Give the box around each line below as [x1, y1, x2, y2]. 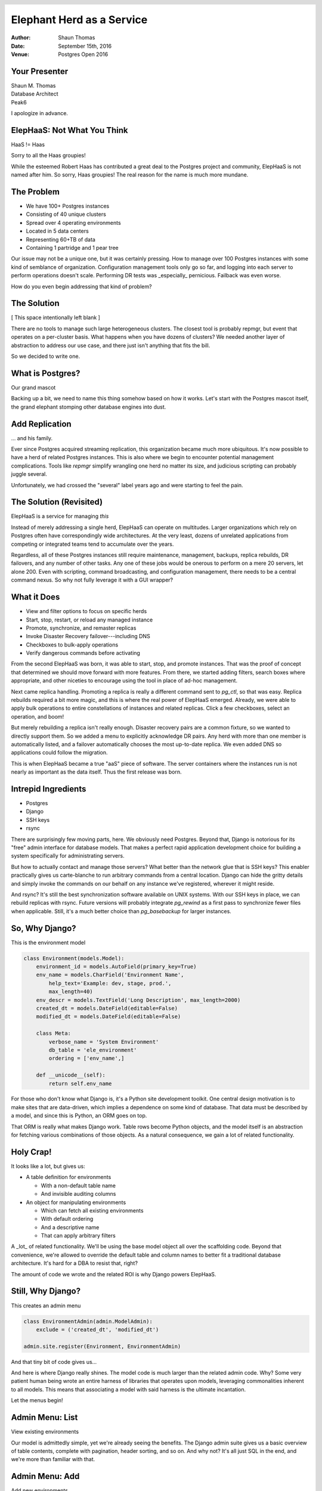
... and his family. [11, 434, 53, 441]
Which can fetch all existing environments [41, 1207, 144, 1214]
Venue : [11, 51, 30, 58]
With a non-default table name [41, 1181, 116, 1189]
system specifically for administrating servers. [11, 852, 125, 859]
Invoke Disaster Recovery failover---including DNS [26, 633, 150, 640]
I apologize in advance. [11, 110, 69, 117]
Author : [11, 34, 31, 41]
